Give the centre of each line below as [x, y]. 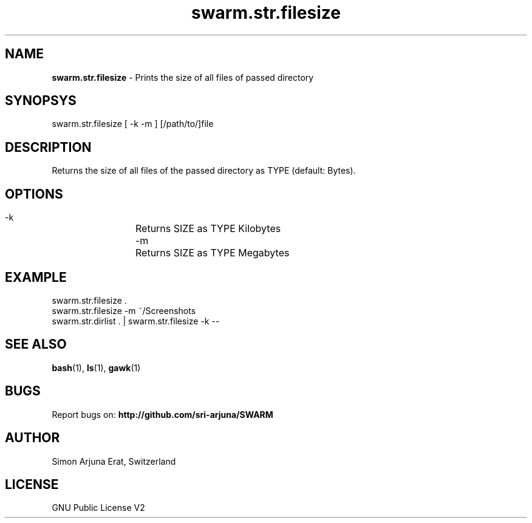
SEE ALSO [36, 344]
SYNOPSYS [41, 101]
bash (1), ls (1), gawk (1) [96, 367]
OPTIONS [34, 194]
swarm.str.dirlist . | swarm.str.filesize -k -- [136, 321]
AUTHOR [32, 438]
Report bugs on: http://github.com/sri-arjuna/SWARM [162, 414]
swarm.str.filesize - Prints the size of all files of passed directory [183, 77]
